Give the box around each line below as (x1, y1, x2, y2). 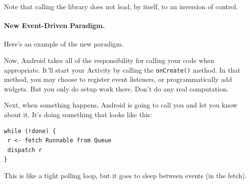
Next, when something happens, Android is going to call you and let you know (4, 100, 237, 110)
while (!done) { (4, 127, 56, 135)
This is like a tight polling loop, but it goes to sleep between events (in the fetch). (4, 170, 247, 180)
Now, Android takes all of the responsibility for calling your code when (4, 55, 215, 65)
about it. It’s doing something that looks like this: (4, 109, 152, 120)
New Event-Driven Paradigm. (4, 20, 105, 31)
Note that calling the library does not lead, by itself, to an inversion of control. (4, 1, 238, 11)
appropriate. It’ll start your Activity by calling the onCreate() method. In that (4, 64, 240, 75)
